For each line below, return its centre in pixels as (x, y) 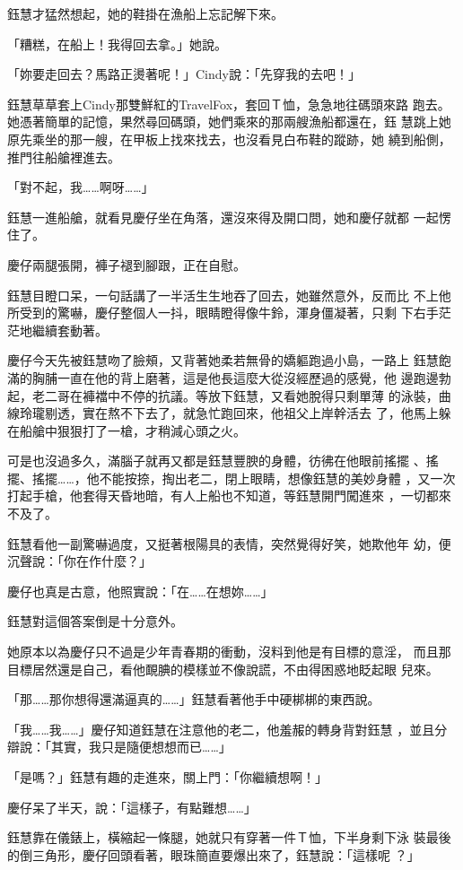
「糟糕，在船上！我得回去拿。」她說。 (117, 43)
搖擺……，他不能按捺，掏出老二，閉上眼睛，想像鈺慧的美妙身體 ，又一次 (244, 478)
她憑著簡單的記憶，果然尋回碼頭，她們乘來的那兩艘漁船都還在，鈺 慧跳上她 (229, 122)
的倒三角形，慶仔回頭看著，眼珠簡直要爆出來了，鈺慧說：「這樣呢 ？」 (214, 854)
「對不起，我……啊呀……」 (81, 187)
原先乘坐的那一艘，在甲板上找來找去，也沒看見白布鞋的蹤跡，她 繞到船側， (229, 139)
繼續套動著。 (70, 330)
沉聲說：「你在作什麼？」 (79, 561)
